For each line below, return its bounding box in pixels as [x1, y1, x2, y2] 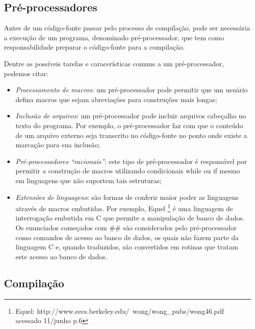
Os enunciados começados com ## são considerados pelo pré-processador [15, 222, 237, 232]
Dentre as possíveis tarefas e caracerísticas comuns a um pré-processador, [4, 58, 224, 68]
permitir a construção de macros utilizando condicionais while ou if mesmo [15, 165, 240, 176]
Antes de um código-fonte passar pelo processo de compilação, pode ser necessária [4, 23, 250, 33]
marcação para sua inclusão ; [15, 139, 100, 150]
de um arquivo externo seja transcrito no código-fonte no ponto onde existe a [15, 130, 247, 140]
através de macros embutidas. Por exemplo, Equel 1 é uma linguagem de [15, 202, 233, 213]
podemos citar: [4, 68, 49, 78]
